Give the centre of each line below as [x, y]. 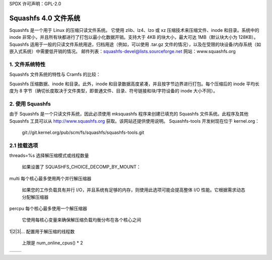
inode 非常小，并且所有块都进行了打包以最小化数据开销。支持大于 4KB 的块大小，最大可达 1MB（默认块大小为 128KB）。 [134, 37]
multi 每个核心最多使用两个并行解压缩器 [50, 178]
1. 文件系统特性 [27, 64]
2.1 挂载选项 [24, 145]
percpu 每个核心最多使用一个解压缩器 [48, 209]
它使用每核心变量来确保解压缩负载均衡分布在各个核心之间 [81, 220]
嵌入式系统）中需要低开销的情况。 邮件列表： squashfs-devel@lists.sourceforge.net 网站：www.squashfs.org [123, 51]
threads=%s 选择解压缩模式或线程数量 [49, 155]
